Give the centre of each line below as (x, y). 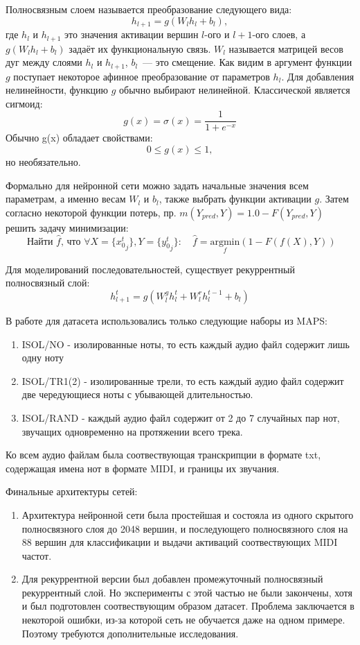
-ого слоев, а (279, 34)
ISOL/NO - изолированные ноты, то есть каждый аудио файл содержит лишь (186, 344)
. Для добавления (318, 76)
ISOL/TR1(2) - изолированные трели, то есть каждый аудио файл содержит (183, 380)
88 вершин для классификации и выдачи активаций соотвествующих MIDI (180, 542)
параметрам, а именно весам (66, 199)
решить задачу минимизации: (67, 227)
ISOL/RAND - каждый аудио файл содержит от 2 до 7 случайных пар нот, (181, 417)
